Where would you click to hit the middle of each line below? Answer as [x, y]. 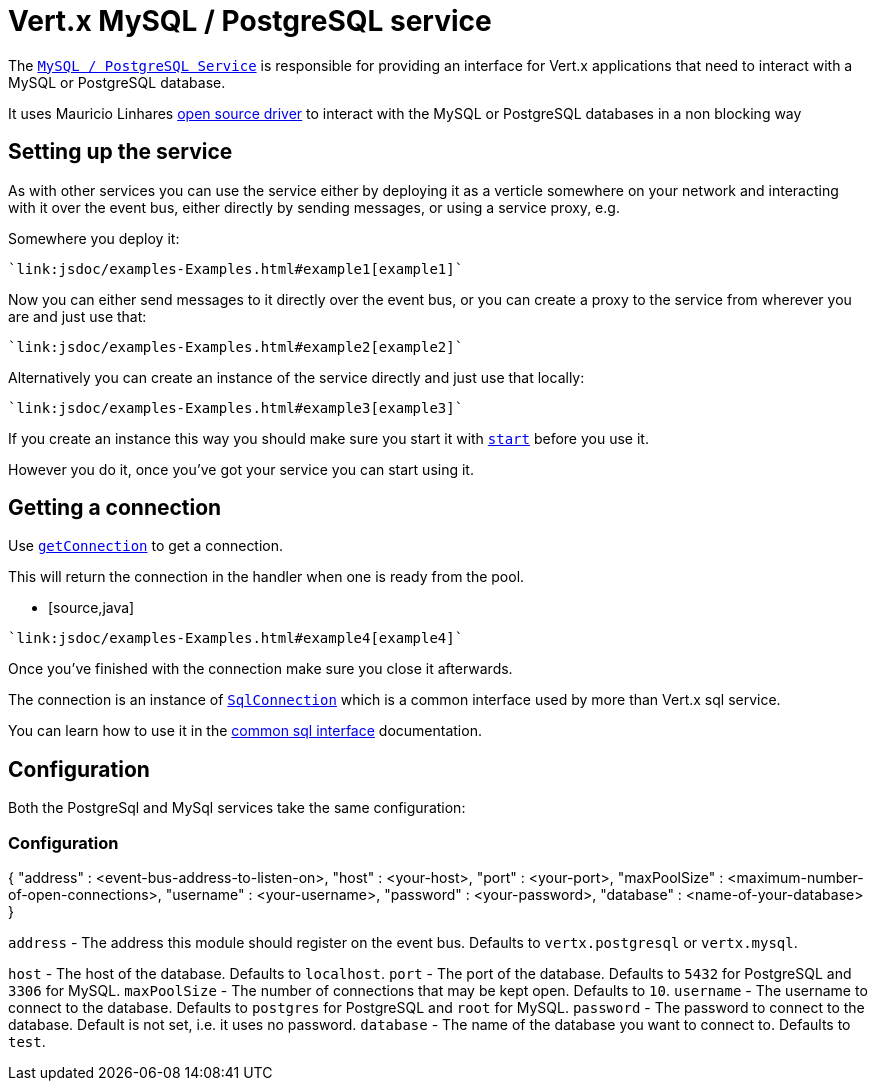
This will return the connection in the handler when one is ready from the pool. [266, 577]
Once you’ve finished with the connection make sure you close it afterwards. [260, 669]
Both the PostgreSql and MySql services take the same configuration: [237, 808]
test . [27, 1042]
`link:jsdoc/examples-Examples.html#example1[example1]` [236, 268]
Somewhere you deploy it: [94, 238]
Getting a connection [115, 508]
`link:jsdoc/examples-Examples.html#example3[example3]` [236, 407]
